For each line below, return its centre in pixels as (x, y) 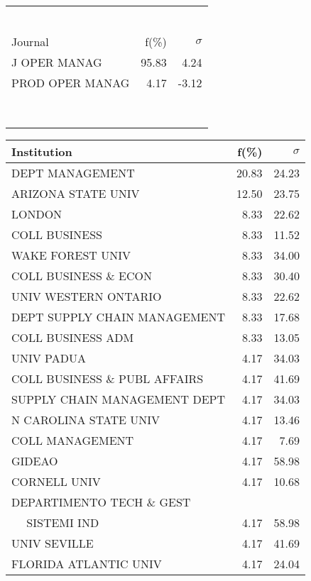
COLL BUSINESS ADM (73, 337)
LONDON (37, 214)
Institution (42, 151)
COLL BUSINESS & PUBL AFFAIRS (108, 378)
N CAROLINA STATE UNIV (86, 420)
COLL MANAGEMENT (73, 440)
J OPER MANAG (57, 62)
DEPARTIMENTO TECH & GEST (101, 502)
